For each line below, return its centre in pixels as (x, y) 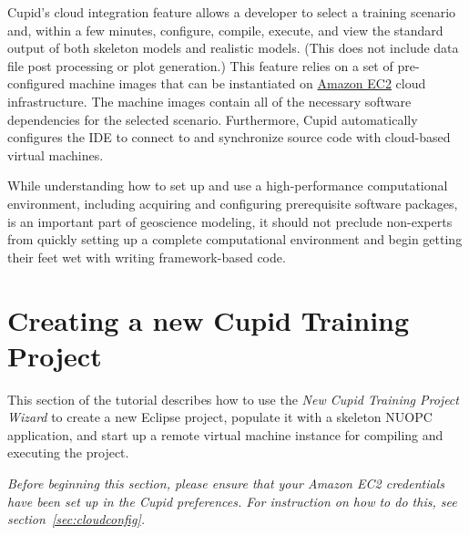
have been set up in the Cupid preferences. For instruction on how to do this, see (232, 501)
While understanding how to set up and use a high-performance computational (228, 185)
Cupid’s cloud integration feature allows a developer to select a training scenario (232, 12)
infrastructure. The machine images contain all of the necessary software (209, 101)
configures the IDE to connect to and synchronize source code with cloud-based (229, 137)
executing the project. (68, 453)
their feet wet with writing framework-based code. (147, 257)
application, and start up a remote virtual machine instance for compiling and (225, 434)
